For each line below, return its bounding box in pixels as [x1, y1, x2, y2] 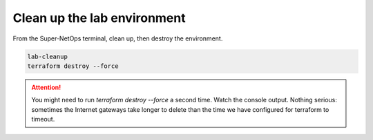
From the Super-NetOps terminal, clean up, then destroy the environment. [12, 34, 223, 43]
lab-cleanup [27, 52, 68, 60]
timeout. [31, 115, 55, 124]
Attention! [31, 83, 61, 91]
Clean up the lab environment [12, 10, 186, 25]
